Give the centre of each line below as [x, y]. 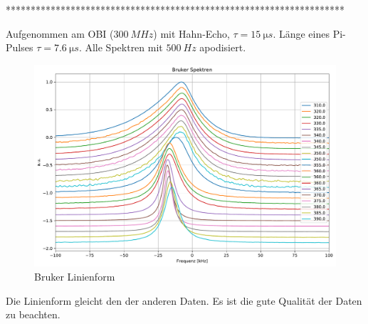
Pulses [20, 47]
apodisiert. [223, 47]
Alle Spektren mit [124, 47]
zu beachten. [33, 314]
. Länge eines [301, 33]
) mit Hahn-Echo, [191, 33]
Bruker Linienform [75, 276]
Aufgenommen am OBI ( [60, 33]
